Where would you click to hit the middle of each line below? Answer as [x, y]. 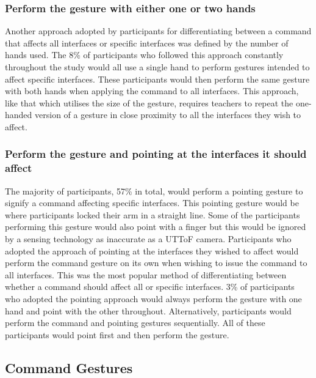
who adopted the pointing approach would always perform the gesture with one [153, 299]
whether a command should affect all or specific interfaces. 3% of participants [150, 287]
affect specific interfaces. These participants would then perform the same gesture [157, 79]
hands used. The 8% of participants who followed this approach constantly [144, 55]
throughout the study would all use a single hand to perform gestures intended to [157, 67]
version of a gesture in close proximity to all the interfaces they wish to [168, 115]
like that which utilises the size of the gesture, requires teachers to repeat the [149, 102]
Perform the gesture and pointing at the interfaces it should [156, 154]
